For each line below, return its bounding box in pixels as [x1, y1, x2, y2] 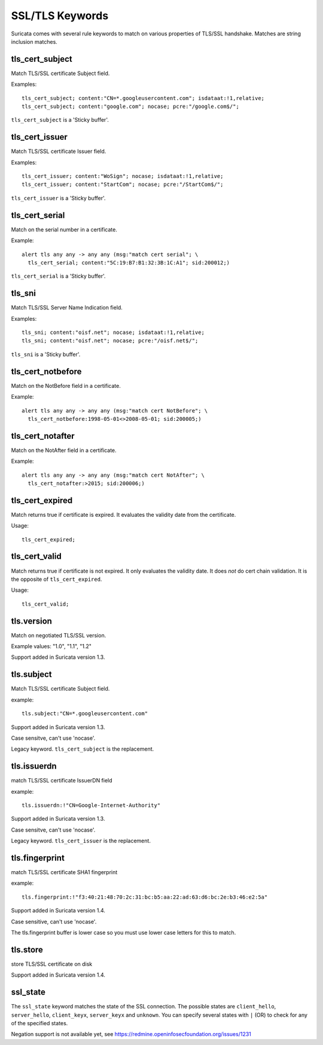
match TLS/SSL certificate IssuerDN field [11, 777, 113, 784]
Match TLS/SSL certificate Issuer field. [11, 147, 106, 155]
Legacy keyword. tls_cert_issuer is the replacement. [11, 837, 151, 845]
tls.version [11, 616, 52, 626]
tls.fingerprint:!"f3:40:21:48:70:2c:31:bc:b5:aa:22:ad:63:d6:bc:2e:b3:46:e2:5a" [22, 893, 268, 901]
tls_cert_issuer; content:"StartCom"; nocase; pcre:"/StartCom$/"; [22, 181, 224, 188]
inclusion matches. [11, 38, 58, 45]
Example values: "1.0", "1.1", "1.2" [11, 643, 92, 650]
